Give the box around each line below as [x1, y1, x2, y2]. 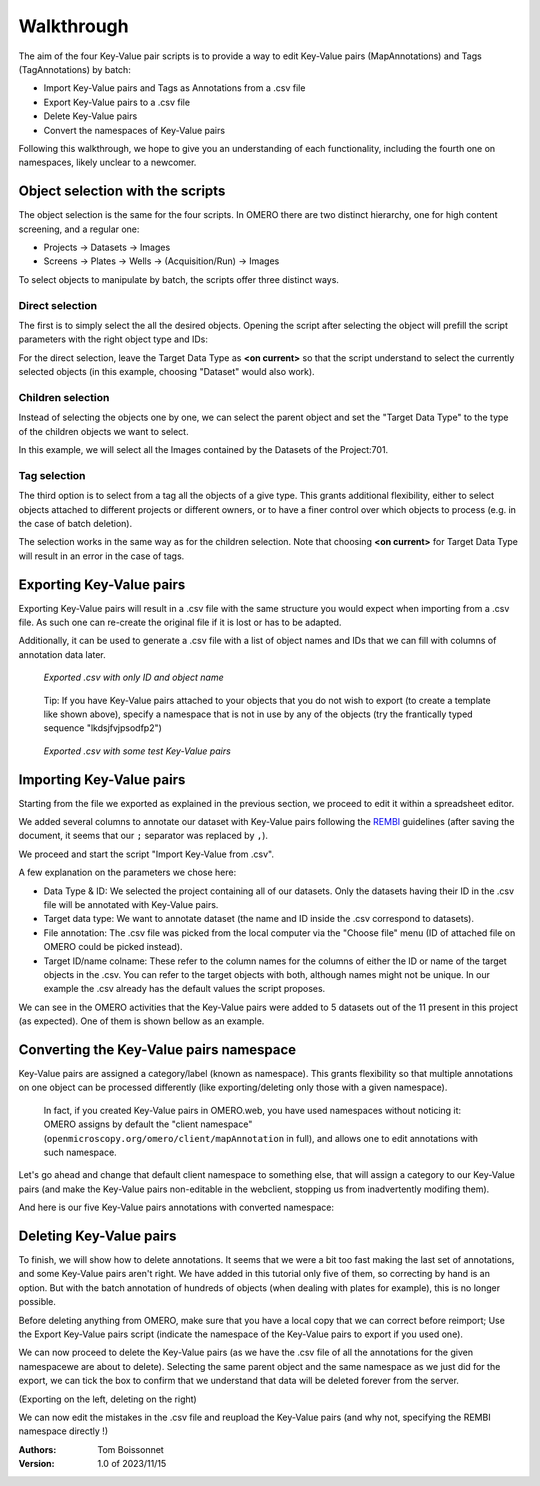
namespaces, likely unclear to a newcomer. [18, 156, 197, 169]
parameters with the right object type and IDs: [18, 333, 209, 345]
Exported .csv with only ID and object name [43, 671, 224, 684]
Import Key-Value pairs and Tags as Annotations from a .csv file [43, 82, 306, 94]
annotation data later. [18, 648, 107, 660]
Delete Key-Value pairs [43, 110, 138, 122]
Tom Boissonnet [97, 1443, 164, 1455]
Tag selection [18, 468, 86, 482]
